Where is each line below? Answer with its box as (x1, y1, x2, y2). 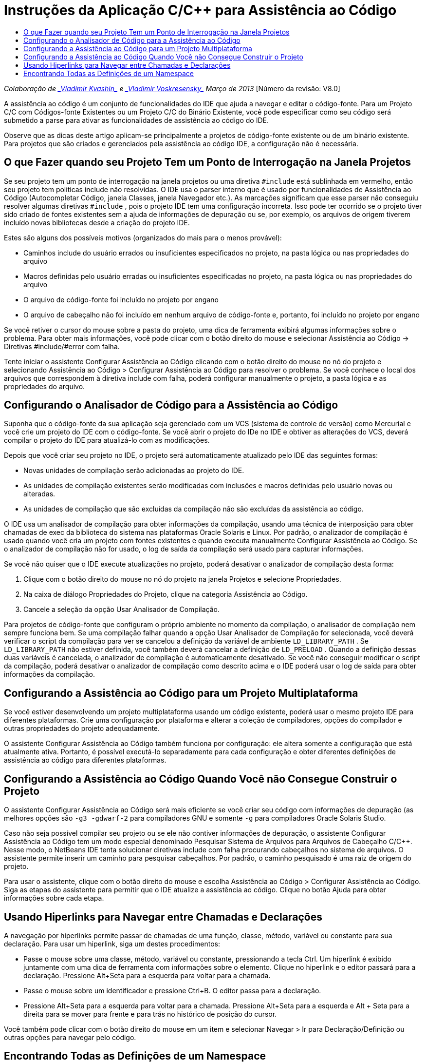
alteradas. (23, 490, 56, 498)
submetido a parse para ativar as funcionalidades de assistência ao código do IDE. (4, 116, 269, 124)
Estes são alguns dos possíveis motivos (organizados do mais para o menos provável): (4, 233, 282, 242)
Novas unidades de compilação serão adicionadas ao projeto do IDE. (23, 466, 244, 475)
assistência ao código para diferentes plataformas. (4, 756, 167, 765)
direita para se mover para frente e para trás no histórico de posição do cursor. (23, 1009, 277, 1018)
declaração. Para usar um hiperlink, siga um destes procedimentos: (4, 939, 220, 948)
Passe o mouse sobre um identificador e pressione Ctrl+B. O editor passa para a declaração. (23, 986, 321, 995)
